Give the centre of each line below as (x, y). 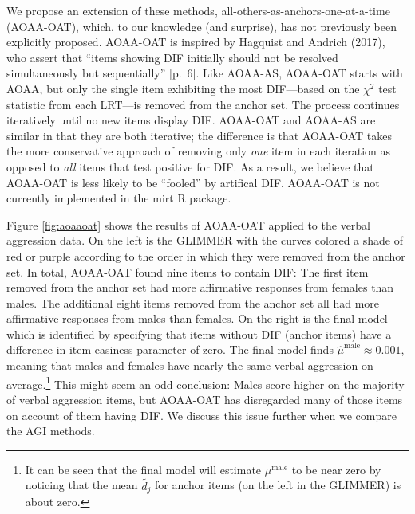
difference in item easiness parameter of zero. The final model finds (170, 349)
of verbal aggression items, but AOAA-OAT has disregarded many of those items (205, 399)
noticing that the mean (81, 485)
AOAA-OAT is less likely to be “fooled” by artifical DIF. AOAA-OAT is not (193, 182)
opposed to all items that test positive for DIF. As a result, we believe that (190, 166)
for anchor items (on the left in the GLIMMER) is (278, 485)
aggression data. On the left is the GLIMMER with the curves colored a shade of (205, 240)
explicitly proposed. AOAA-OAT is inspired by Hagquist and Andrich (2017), (196, 42)
